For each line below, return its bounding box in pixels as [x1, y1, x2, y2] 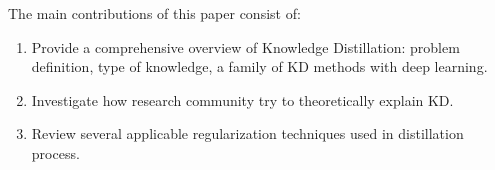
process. [31, 142, 80, 163]
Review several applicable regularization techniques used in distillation [31, 123, 464, 144]
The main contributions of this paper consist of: [8, 3, 301, 23]
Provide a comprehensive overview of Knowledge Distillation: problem [31, 36, 460, 57]
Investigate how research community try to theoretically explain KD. [31, 89, 454, 110]
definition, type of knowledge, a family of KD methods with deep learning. [31, 56, 488, 77]
